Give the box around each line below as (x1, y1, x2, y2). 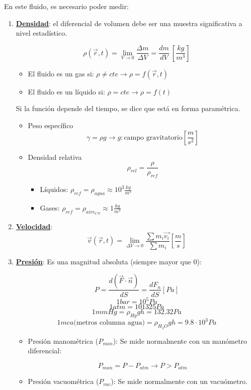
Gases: (40, 202, 60, 213)
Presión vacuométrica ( (28, 376, 99, 386)
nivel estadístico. (16, 28, 67, 38)
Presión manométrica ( (28, 335, 99, 346)
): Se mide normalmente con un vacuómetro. (111, 376, 247, 386)
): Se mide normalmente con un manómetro (113, 335, 247, 346)
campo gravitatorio (124, 134, 183, 141)
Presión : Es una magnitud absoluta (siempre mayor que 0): (16, 256, 202, 266)
